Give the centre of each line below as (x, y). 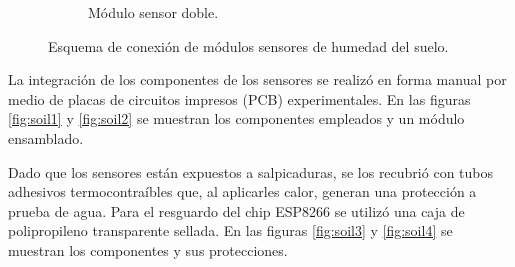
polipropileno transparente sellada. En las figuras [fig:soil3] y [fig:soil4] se (230, 230)
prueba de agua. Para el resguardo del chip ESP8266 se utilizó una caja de (236, 210)
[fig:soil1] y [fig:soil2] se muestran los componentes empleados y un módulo (236, 118)
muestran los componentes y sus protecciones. (148, 249)
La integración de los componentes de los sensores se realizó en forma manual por (257, 79)
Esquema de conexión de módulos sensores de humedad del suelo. (248, 45)
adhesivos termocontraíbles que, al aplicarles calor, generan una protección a (242, 191)
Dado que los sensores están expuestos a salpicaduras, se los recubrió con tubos (250, 171)
